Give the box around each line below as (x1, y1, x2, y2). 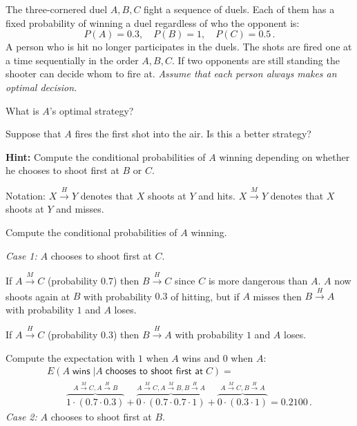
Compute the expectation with (6, 350, 135, 365)
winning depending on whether (219, 149, 350, 164)
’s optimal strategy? (49, 103, 134, 117)
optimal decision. (6, 79, 77, 94)
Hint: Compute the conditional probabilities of (6, 149, 206, 164)
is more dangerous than (208, 273, 308, 287)
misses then (253, 289, 302, 303)
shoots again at (6, 289, 70, 303)
